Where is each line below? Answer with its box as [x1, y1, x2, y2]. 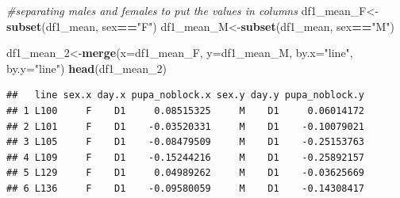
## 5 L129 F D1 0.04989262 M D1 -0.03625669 [6, 167, 365, 179]
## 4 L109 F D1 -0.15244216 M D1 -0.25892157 [6, 151, 365, 163]
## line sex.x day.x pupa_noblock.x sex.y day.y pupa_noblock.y [6, 89, 365, 101]
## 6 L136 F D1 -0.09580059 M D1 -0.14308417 [6, 182, 365, 194]
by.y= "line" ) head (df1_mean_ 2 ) [6, 59, 167, 76]
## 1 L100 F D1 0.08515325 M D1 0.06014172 [6, 105, 365, 116]
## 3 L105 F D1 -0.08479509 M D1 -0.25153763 [6, 136, 365, 148]
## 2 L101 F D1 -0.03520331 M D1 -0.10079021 [6, 120, 365, 132]
